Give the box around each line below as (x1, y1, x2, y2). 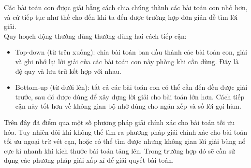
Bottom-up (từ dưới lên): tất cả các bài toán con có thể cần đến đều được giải (15, 82, 248, 92)
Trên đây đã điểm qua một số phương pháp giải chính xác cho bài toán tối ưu (4, 117, 235, 127)
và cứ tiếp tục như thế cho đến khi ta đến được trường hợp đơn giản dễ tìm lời (4, 12, 238, 22)
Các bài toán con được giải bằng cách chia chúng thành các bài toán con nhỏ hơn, (4, 2, 248, 12)
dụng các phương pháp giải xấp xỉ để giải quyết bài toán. (4, 155, 174, 165)
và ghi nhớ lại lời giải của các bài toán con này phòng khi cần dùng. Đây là (15, 56, 239, 66)
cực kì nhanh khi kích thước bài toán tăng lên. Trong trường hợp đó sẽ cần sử (4, 145, 235, 155)
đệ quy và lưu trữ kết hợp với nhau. (15, 66, 121, 76)
